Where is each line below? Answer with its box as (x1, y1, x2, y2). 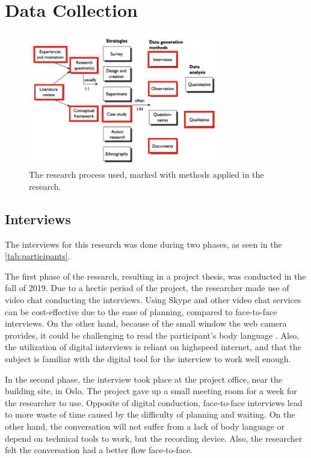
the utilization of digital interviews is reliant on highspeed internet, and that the (5, 340, 301, 353)
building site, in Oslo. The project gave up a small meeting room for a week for (5, 384, 297, 397)
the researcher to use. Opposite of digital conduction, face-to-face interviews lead (5, 396, 303, 409)
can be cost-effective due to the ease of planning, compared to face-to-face (5, 305, 277, 318)
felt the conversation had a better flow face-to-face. (5, 444, 193, 456)
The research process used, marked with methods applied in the (29, 168, 264, 181)
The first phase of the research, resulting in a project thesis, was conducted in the (5, 269, 306, 282)
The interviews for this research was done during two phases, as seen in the (5, 237, 282, 250)
